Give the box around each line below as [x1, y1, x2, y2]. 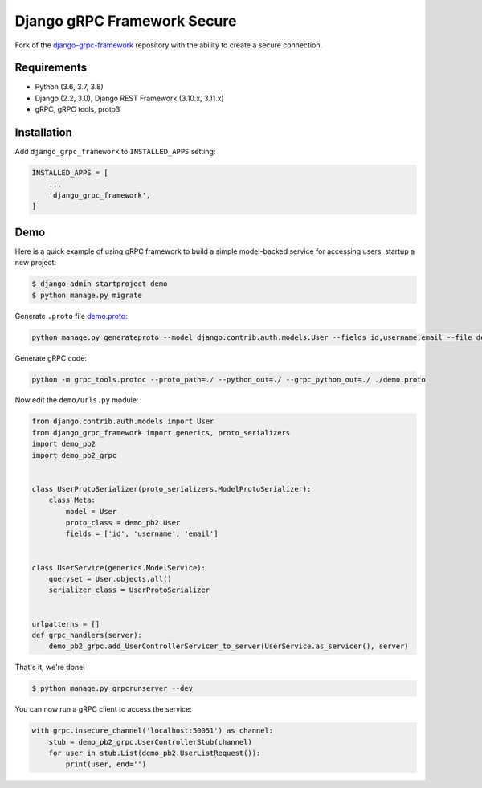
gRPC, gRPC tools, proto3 [35, 104, 120, 114]
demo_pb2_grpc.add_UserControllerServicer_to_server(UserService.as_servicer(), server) [48, 642, 409, 651]
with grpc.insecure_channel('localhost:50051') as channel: [31, 726, 274, 735]
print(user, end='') [65, 760, 147, 769]
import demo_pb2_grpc [31, 451, 117, 459]
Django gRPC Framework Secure [14, 12, 237, 30]
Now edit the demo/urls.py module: [14, 395, 139, 405]
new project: [14, 258, 56, 267]
